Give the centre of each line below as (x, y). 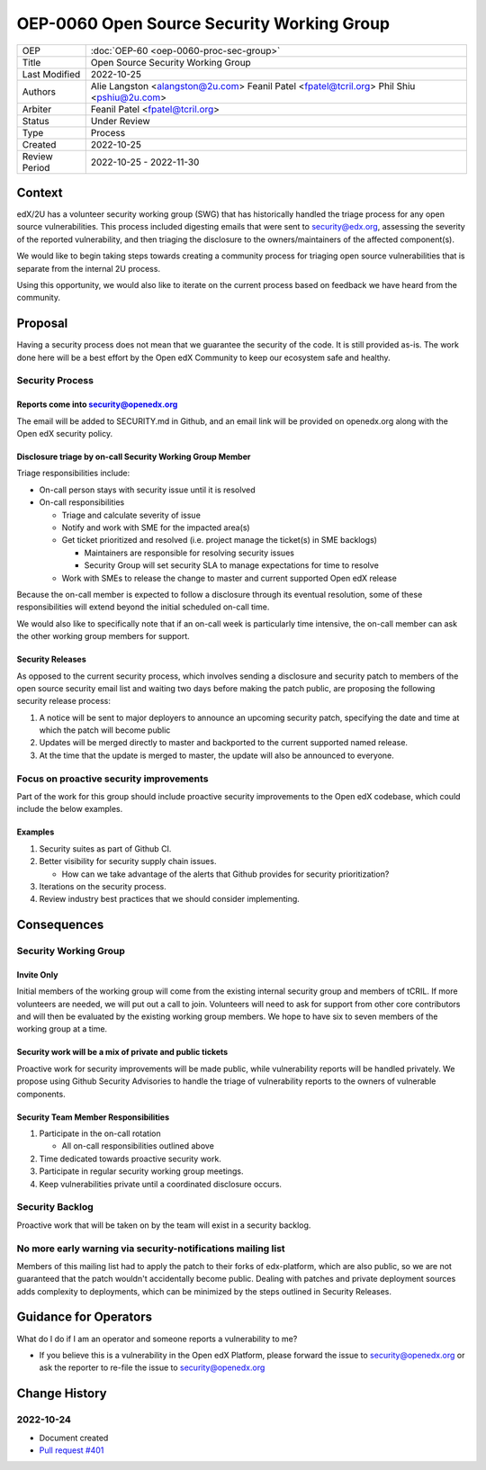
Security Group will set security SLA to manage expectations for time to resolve (232, 565)
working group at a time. (62, 1029)
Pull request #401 (72, 1450)
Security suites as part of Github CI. (105, 848)
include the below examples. (70, 809)
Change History (62, 1394)
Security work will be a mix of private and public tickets (122, 1052)
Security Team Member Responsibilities (93, 1117)
